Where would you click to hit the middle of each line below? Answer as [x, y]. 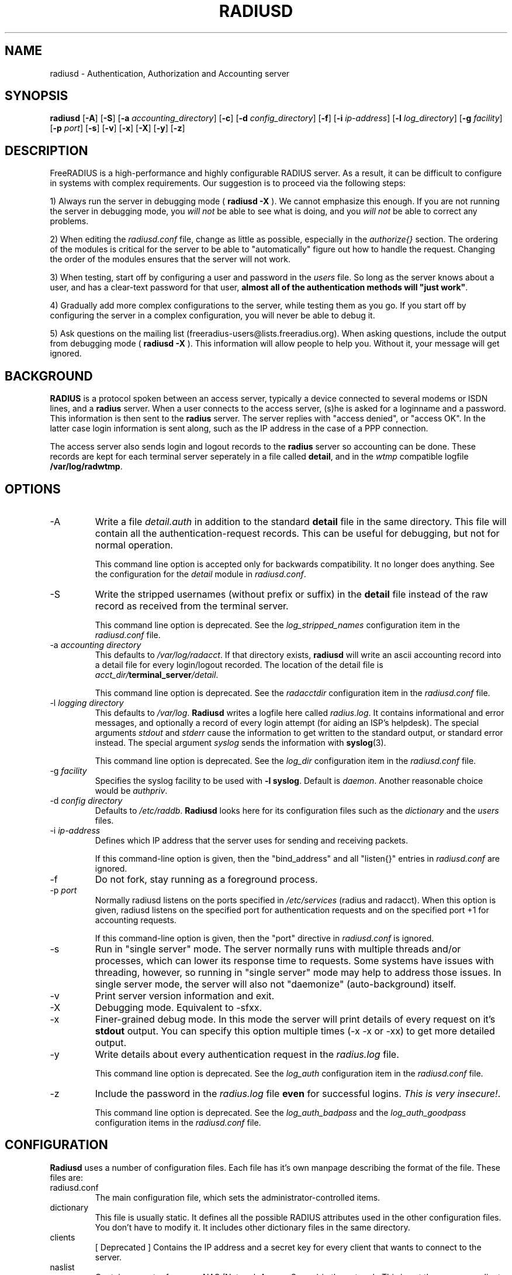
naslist [62, 1267]
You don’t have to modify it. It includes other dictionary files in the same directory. [252, 1227]
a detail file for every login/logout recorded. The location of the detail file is [239, 664]
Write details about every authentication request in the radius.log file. [247, 1054]
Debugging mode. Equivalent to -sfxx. [179, 1007]
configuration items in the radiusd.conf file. [178, 1122]
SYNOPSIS [37, 96]
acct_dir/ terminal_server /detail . [157, 674]
